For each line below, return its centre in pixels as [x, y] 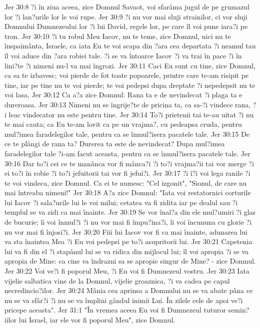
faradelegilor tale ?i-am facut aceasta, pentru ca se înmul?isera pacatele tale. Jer [127, 153]
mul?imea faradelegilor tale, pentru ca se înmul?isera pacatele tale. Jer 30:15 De [127, 134]
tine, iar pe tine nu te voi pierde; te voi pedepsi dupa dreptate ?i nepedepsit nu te [130, 85]
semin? [239, 310]
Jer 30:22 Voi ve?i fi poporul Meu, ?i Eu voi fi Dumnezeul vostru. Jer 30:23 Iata [127, 271]
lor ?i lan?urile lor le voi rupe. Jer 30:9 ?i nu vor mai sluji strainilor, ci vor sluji [126, 16]
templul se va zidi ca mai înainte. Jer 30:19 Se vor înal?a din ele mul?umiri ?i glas [130, 212]
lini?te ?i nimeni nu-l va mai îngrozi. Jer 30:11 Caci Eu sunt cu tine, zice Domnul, [130, 65]
